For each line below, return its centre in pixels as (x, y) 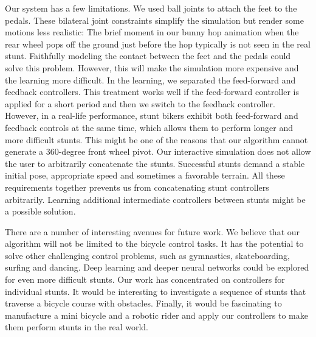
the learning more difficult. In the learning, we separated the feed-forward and (150, 80)
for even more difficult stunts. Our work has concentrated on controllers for (145, 279)
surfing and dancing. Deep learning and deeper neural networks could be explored (157, 267)
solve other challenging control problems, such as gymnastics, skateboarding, (147, 255)
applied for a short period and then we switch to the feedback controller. (140, 103)
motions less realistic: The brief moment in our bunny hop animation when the (152, 32)
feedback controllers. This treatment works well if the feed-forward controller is (152, 92)
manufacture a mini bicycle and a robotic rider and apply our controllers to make (156, 315)
